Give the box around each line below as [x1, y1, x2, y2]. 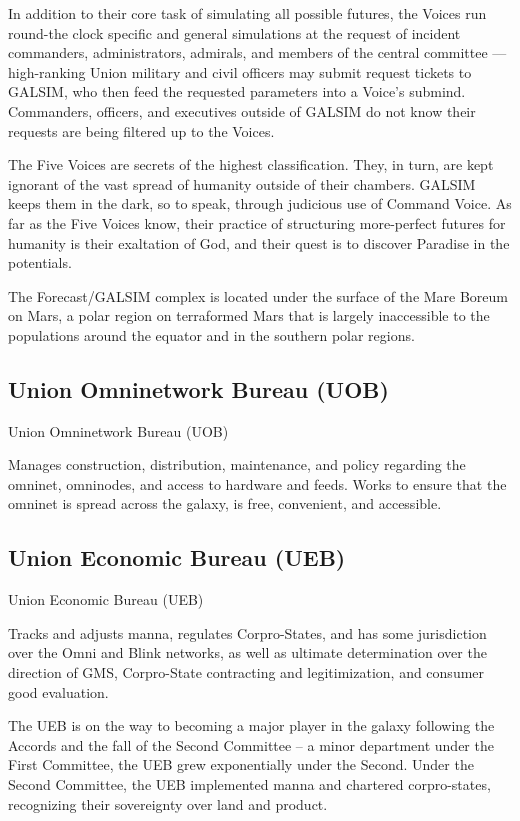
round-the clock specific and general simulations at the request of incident [8, 22, 461, 43]
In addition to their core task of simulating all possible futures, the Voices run [8, 3, 487, 23]
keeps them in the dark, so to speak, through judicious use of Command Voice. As [8, 193, 512, 214]
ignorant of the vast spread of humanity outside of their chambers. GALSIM [8, 173, 476, 194]
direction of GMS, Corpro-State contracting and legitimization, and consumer [8, 662, 485, 683]
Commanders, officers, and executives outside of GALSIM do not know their [8, 100, 476, 121]
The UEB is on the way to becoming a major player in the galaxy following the [8, 715, 495, 736]
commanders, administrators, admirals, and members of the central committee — [8, 42, 507, 63]
